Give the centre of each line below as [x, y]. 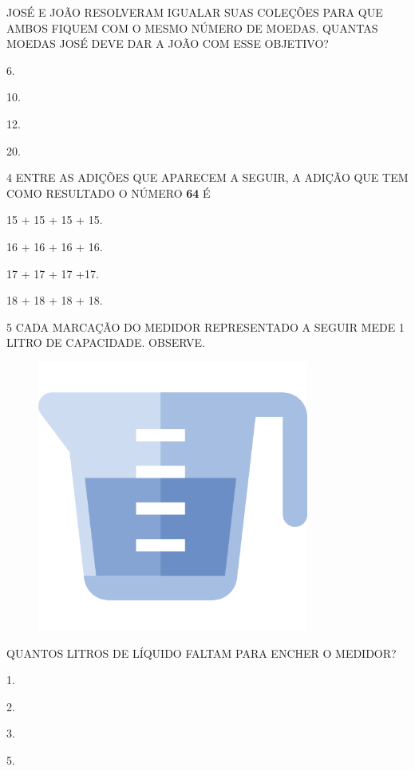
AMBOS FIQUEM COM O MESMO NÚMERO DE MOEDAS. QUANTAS [192, 28]
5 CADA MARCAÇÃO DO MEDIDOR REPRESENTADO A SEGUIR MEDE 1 [206, 326]
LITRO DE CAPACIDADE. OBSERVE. [106, 342]
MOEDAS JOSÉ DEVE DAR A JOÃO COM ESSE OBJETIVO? [168, 43]
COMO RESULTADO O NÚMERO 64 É [109, 193]
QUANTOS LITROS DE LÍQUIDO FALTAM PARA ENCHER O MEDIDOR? [202, 653]
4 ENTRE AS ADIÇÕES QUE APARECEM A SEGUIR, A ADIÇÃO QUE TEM [207, 177]
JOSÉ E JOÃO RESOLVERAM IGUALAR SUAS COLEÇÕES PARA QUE [195, 12]
